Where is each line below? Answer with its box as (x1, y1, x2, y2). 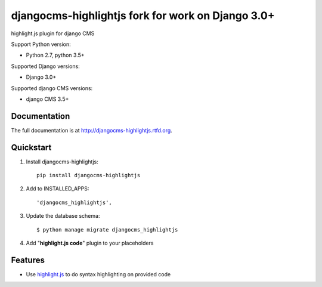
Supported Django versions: (11, 63, 80, 70)
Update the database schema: (26, 212, 100, 220)
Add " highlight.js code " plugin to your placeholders (26, 239, 154, 247)
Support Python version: (11, 41, 71, 48)
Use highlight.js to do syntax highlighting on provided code (26, 270, 171, 277)
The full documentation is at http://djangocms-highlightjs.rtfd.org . (11, 126, 172, 134)
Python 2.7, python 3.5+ (26, 51, 85, 59)
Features (11, 255, 45, 265)
